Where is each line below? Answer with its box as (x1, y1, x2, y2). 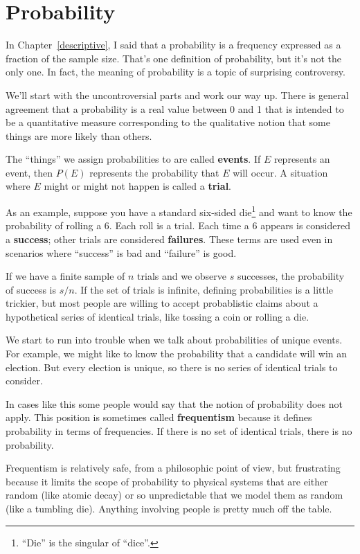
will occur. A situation (233, 165, 328, 179)
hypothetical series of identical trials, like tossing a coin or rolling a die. (6, 309, 309, 323)
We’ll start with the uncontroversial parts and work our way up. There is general (6, 87, 349, 102)
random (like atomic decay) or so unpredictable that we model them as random (6, 488, 343, 502)
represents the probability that (89, 165, 219, 179)
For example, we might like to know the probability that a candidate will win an (6, 346, 348, 361)
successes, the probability (237, 269, 345, 283)
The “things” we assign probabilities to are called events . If (6, 152, 261, 166)
